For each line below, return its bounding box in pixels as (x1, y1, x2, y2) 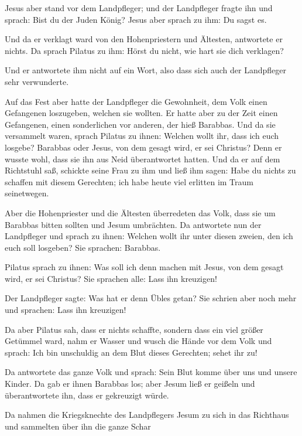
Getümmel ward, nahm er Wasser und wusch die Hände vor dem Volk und (5, 335, 272, 347)
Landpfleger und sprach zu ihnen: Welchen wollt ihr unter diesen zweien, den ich (5, 230, 293, 242)
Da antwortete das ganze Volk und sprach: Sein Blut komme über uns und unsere (5, 366, 297, 378)
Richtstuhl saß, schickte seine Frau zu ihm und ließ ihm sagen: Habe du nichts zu (5, 164, 296, 176)
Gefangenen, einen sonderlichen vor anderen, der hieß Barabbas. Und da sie (5, 118, 276, 130)
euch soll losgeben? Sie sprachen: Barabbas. (5, 241, 161, 253)
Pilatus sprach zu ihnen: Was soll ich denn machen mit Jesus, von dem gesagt (5, 261, 284, 273)
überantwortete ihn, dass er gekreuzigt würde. (5, 389, 169, 401)
